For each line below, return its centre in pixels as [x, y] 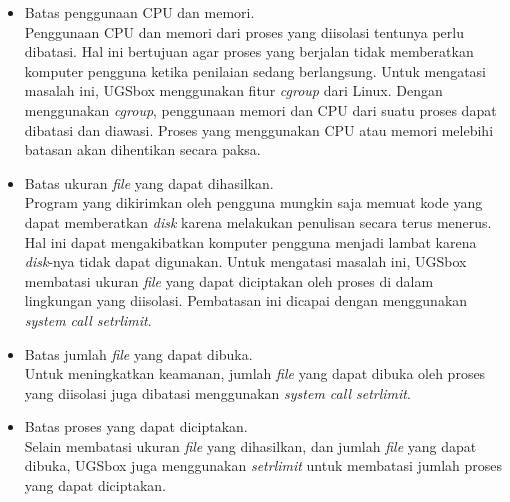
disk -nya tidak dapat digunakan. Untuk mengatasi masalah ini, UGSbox [245, 261]
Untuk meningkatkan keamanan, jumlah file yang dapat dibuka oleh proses [255, 373]
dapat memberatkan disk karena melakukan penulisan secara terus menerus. [258, 221]
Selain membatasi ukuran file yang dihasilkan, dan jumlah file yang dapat [250, 445]
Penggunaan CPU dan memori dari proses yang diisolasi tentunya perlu [244, 31]
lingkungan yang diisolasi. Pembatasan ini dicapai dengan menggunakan [246, 300]
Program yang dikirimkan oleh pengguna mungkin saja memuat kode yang [253, 202]
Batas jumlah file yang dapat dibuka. [138, 353]
